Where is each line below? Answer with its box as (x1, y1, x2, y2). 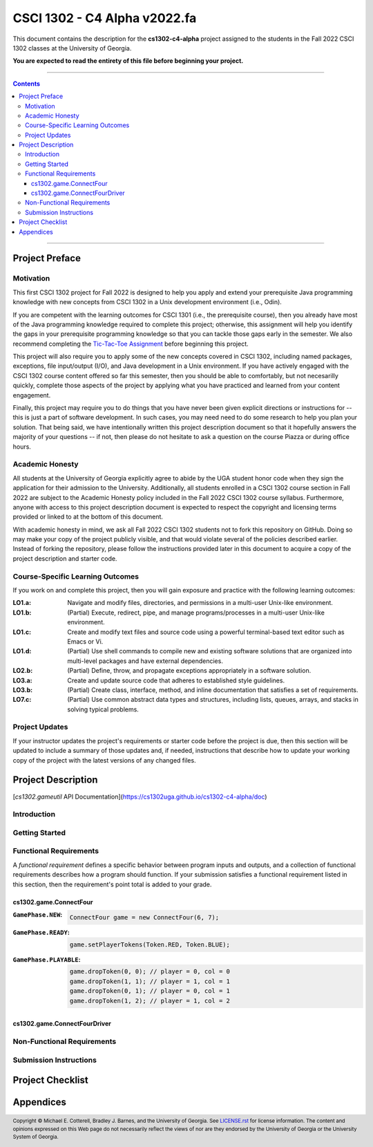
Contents (12, 80, 41, 88)
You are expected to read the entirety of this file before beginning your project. (12, 57, 244, 65)
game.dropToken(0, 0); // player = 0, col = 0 (69, 968, 231, 976)
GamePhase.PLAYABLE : (12, 955, 81, 964)
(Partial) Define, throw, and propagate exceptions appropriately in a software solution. (67, 666, 312, 675)
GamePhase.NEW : (12, 910, 63, 919)
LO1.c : (12, 628, 31, 636)
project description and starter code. (12, 554, 117, 563)
